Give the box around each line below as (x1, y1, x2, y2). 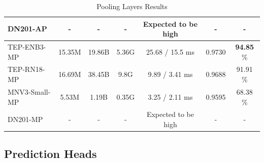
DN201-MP (8, 114, 43, 125)
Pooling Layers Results (96, 1, 168, 11)
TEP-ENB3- (8, 42, 46, 52)
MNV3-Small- (8, 86, 51, 97)
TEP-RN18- (8, 64, 45, 74)
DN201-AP (8, 23, 47, 34)
